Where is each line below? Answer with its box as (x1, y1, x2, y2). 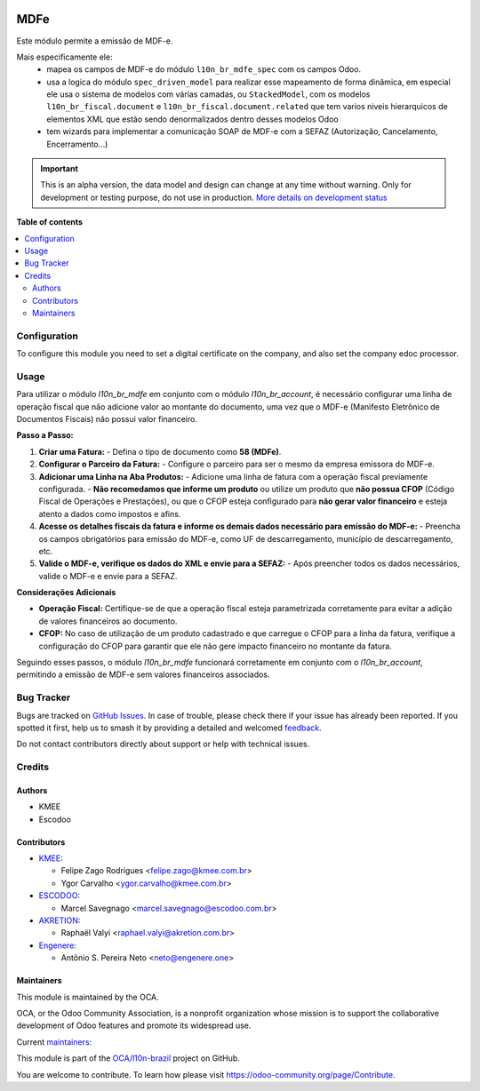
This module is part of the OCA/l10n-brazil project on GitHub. (16, 1053, 240, 1063)
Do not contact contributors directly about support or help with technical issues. (16, 738, 310, 750)
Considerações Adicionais (16, 587, 116, 598)
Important (40, 163, 79, 174)
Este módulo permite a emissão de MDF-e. (16, 36, 173, 46)
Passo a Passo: (16, 430, 75, 441)
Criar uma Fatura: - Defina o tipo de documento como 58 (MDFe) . (38, 446, 282, 457)
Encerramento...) (46, 139, 108, 149)
